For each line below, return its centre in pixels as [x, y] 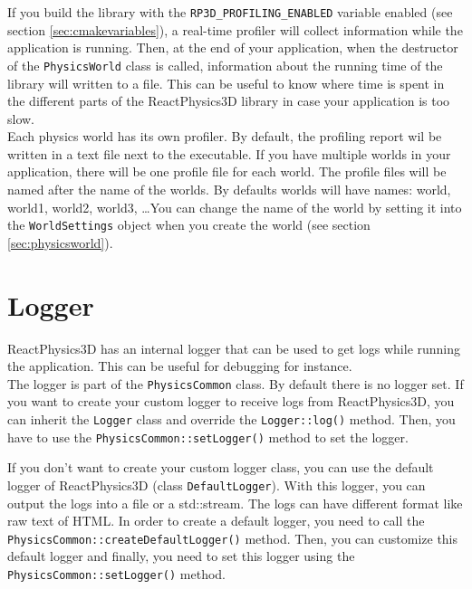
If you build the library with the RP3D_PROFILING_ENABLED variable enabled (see [230, 12]
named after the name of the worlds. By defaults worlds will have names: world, [229, 190]
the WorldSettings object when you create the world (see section [189, 225]
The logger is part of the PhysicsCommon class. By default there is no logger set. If [236, 383]
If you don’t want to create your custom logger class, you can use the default [221, 467]
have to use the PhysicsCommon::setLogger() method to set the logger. [208, 437]
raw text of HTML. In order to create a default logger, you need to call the [216, 521]
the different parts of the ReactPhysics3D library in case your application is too [229, 101]
